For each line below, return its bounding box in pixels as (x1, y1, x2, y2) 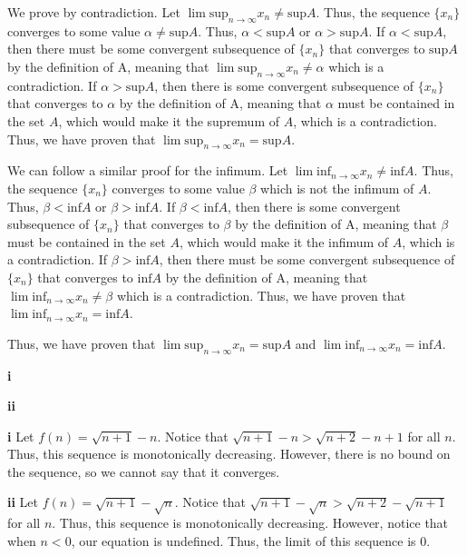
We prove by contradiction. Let (7, 3, 180, 21)
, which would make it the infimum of (179, 232, 389, 251)
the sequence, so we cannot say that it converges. (7, 462, 280, 481)
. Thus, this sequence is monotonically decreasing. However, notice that (52, 513, 449, 532)
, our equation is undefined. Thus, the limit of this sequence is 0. (71, 531, 431, 550)
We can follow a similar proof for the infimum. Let (7, 161, 288, 180)
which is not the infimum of (260, 178, 414, 197)
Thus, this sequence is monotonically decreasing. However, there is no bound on (7, 444, 451, 463)
